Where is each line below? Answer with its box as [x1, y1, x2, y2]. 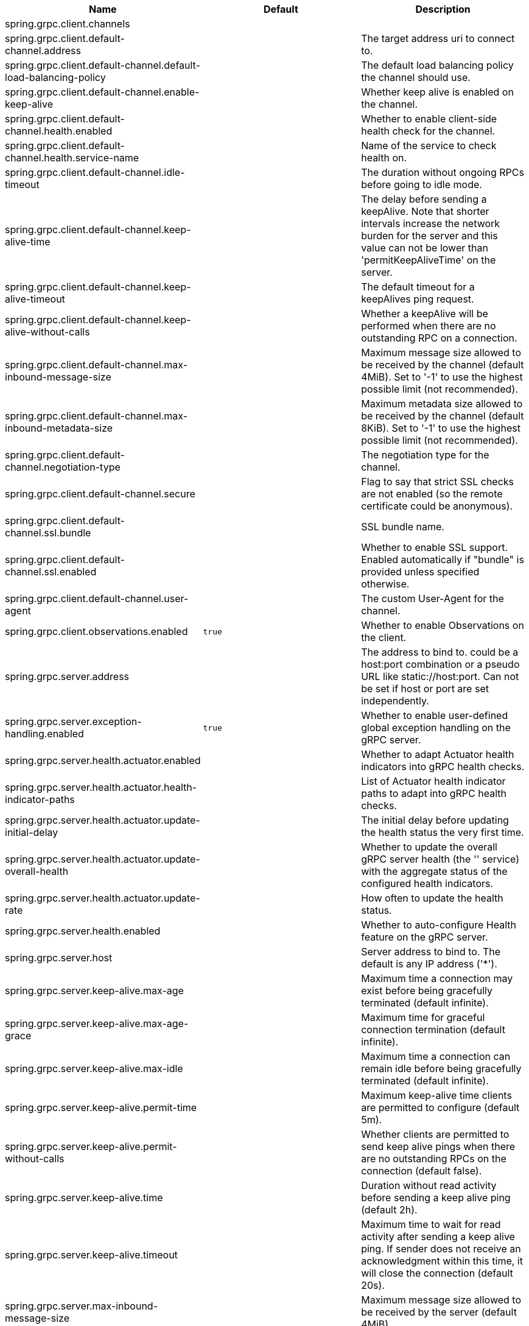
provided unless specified [361, 566, 480, 578]
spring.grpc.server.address [5, 670, 130, 682]
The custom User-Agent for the [361, 592, 504, 605]
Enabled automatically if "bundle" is [361, 553, 524, 566]
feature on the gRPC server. [361, 931, 488, 943]
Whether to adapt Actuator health [361, 748, 514, 760]
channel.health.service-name [5, 152, 139, 164]
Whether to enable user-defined [361, 709, 508, 721]
